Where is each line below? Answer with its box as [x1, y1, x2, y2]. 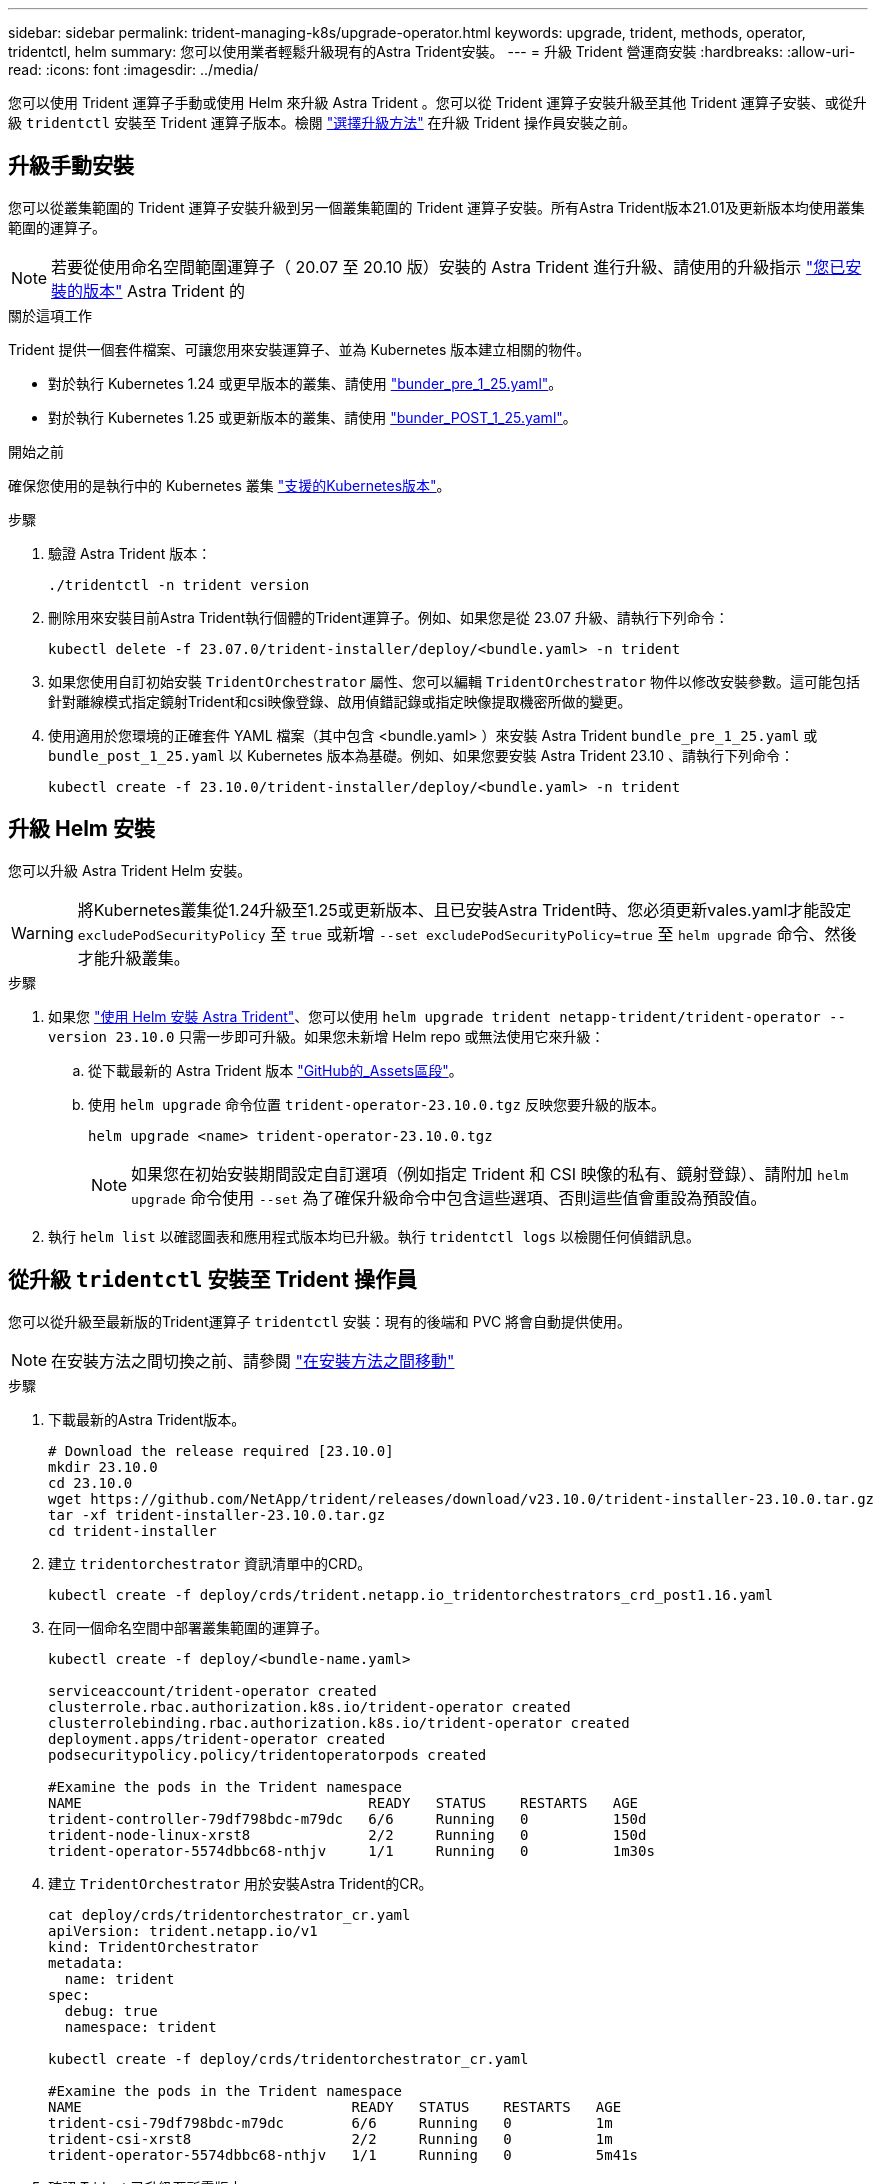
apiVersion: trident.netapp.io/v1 [48, 1922, 318, 1939]
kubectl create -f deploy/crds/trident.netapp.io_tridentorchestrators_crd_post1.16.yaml [48, 1586, 773, 1603]
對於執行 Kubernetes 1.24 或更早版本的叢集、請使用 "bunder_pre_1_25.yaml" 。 [48, 374, 563, 392]
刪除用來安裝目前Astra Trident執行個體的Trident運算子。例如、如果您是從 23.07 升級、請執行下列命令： [48, 608, 729, 626]
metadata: [48, 1954, 124, 1971]
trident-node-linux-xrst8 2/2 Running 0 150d [48, 1826, 647, 1843]
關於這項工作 [8, 306, 92, 324]
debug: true [64, 2002, 158, 2019]
